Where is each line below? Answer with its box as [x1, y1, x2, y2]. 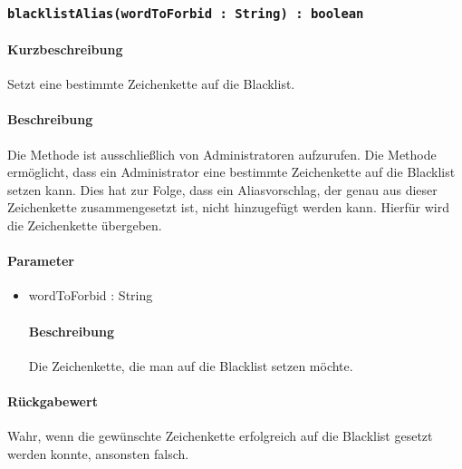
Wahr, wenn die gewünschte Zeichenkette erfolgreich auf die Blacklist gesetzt [7, 426, 433, 445]
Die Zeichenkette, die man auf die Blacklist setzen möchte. [28, 356, 353, 375]
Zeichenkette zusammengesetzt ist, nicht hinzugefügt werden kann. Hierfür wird [7, 198, 450, 217]
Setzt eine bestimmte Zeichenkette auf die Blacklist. [7, 74, 295, 93]
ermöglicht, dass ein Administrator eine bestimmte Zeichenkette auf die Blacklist [7, 162, 456, 181]
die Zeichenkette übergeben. [7, 215, 162, 234]
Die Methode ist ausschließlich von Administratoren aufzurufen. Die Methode [7, 144, 437, 163]
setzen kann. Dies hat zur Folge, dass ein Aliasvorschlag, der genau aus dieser [7, 180, 438, 199]
